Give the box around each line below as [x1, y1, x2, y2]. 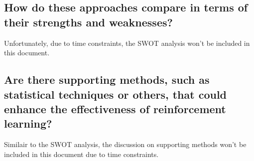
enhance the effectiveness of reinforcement [4, 101, 226, 116]
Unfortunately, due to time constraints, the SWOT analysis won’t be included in [4, 37, 250, 48]
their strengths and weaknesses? [4, 14, 173, 29]
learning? [4, 116, 52, 131]
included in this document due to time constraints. [4, 149, 159, 159]
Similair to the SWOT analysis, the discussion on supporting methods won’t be [4, 139, 247, 150]
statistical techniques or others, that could [4, 86, 227, 102]
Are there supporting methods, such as [4, 72, 210, 87]
